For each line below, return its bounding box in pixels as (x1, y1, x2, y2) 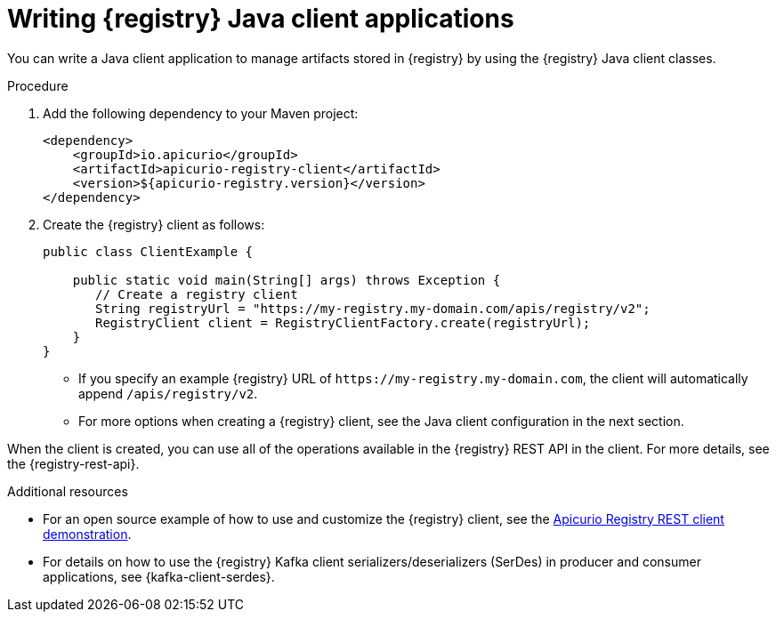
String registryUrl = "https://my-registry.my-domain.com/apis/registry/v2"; (95, 301, 651, 316)
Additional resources (7, 483, 128, 499)
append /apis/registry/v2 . (78, 385, 258, 401)
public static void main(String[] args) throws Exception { (72, 272, 501, 287)
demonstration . (43, 526, 132, 542)
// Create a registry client (95, 286, 298, 301)
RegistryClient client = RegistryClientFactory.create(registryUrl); (95, 315, 591, 330)
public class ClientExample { (43, 244, 254, 259)
